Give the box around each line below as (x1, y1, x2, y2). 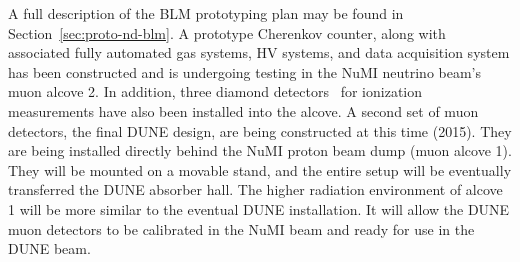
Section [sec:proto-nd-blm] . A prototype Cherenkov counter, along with (8, 22, 446, 43)
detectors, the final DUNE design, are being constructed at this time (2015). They (8, 120, 512, 141)
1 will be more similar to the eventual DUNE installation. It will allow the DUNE (8, 198, 510, 219)
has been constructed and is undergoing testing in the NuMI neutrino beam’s (8, 61, 482, 82)
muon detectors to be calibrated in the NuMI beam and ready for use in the (8, 218, 475, 239)
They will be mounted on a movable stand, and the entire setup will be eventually (8, 159, 512, 180)
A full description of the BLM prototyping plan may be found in (8, 3, 404, 23)
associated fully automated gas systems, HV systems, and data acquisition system (8, 42, 510, 63)
